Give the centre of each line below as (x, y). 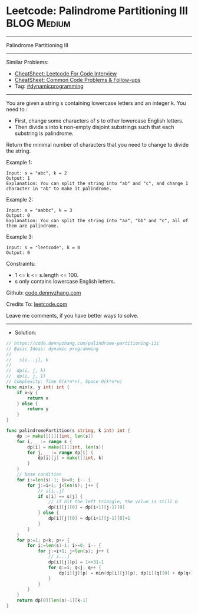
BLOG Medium (38, 23)
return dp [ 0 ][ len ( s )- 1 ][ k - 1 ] (52, 600)
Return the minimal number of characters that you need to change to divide (98, 144)
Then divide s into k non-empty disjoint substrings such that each (94, 127)
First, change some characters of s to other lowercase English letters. (99, 121)
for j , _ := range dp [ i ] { (60, 453)
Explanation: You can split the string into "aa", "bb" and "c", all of (97, 220)
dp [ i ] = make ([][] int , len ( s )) (66, 447)
